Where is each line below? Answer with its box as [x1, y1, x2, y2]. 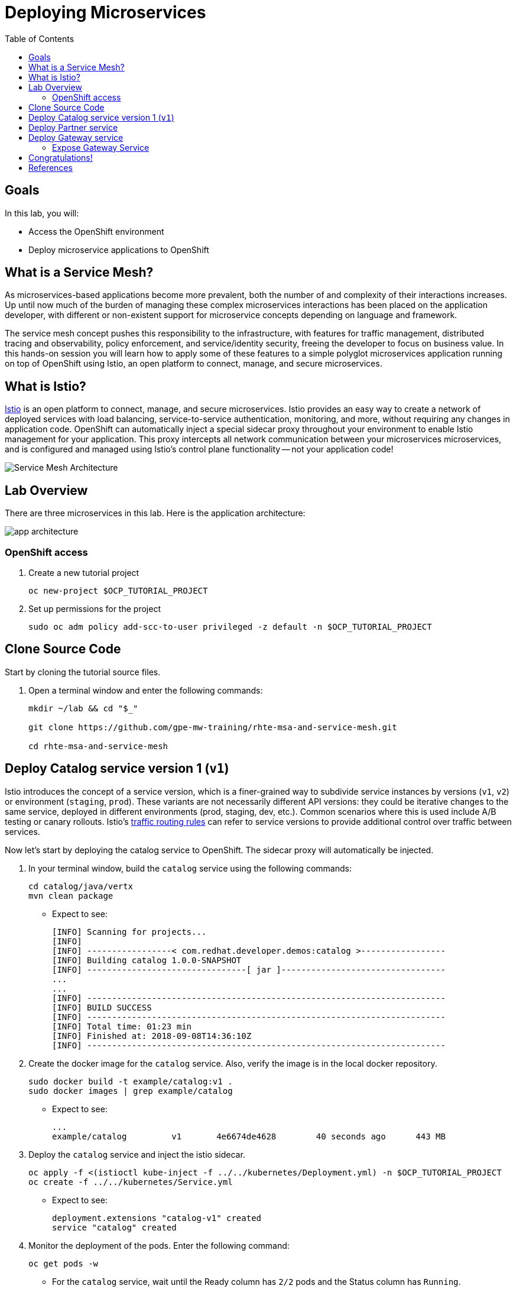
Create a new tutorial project [28, 567, 139, 578]
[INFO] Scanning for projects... [52, 927, 207, 937]
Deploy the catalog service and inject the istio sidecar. [28, 1149, 245, 1160]
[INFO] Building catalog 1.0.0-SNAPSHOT [52, 955, 242, 965]
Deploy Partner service [28, 122, 118, 132]
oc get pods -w [28, 1258, 99, 1268]
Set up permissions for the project [28, 603, 161, 614]
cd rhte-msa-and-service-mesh [28, 741, 168, 751]
